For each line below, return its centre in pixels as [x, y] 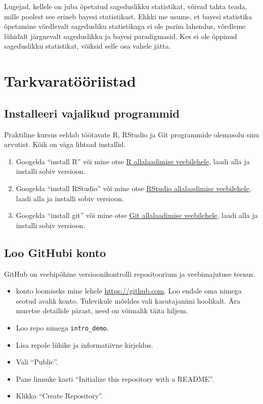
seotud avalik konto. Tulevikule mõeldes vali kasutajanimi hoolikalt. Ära [128, 300]
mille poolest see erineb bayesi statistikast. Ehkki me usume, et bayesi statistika [128, 16]
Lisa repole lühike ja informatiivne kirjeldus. [84, 344]
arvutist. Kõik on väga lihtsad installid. [65, 144]
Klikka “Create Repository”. [59, 396]
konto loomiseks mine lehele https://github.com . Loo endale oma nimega [129, 291]
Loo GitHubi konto [55, 252]
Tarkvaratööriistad [70, 81]
